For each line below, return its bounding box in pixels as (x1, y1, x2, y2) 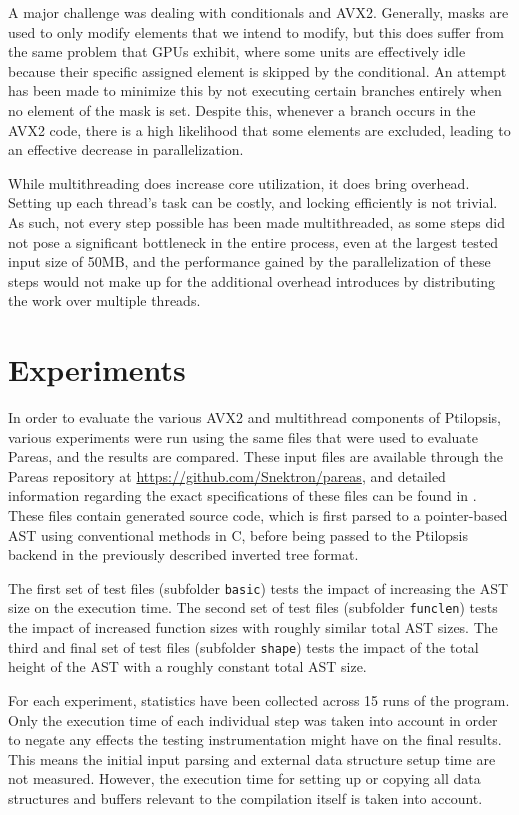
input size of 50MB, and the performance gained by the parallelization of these (8, 251, 491, 272)
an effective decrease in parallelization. (8, 139, 244, 160)
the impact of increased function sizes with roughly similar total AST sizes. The (8, 617, 498, 638)
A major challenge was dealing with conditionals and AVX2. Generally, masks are (8, 2, 509, 22)
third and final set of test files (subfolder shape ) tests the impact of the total (8, 636, 479, 657)
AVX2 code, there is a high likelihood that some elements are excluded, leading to (8, 119, 511, 140)
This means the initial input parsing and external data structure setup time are (8, 748, 496, 769)
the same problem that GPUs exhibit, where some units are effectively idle (8, 41, 466, 62)
